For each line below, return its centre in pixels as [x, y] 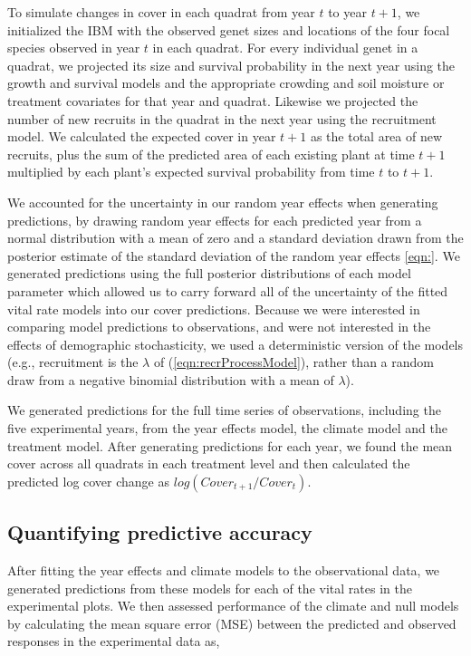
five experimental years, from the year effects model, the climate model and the [227, 428]
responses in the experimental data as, [114, 641]
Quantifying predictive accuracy [160, 532]
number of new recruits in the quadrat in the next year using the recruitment [222, 118]
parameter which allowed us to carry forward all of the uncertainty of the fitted [228, 290]
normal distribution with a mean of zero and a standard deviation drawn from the [235, 238]
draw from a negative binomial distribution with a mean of [171, 379]
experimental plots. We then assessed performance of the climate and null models [233, 606]
